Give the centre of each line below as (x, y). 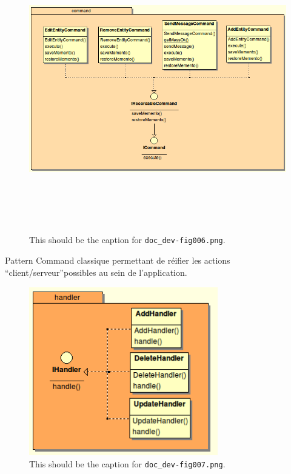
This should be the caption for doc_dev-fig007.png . (127, 464)
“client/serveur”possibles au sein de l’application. (96, 272)
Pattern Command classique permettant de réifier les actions (118, 260)
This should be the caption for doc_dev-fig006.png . (127, 240)
